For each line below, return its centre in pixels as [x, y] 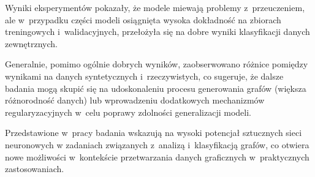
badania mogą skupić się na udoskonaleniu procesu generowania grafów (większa [156, 88]
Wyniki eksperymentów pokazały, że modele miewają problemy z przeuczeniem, [155, 7]
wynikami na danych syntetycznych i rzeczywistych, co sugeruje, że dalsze [144, 76]
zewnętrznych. [31, 43]
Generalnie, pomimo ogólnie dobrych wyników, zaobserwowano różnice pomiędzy [157, 64]
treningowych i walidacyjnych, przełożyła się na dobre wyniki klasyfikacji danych [157, 32]
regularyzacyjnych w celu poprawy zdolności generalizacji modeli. [128, 112]
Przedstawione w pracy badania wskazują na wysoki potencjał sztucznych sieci [154, 133]
